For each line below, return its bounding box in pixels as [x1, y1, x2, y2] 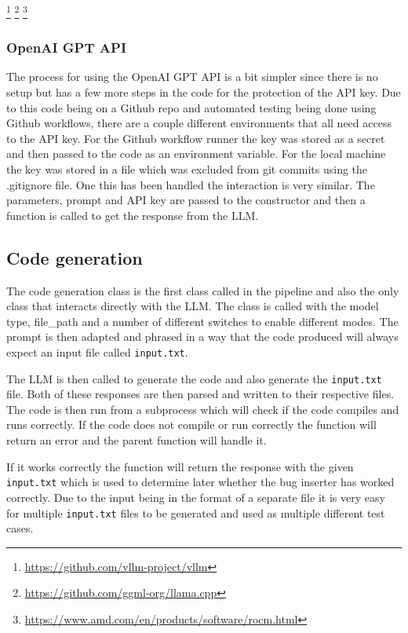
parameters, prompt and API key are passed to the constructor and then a [6, 192, 366, 208]
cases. [6, 520, 34, 536]
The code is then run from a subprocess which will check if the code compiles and [6, 401, 399, 417]
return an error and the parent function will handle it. [6, 432, 267, 448]
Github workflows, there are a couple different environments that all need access [6, 115, 392, 131]
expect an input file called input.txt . [6, 343, 188, 360]
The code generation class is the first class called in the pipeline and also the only [6, 282, 399, 298]
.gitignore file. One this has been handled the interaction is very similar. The [6, 176, 375, 192]
